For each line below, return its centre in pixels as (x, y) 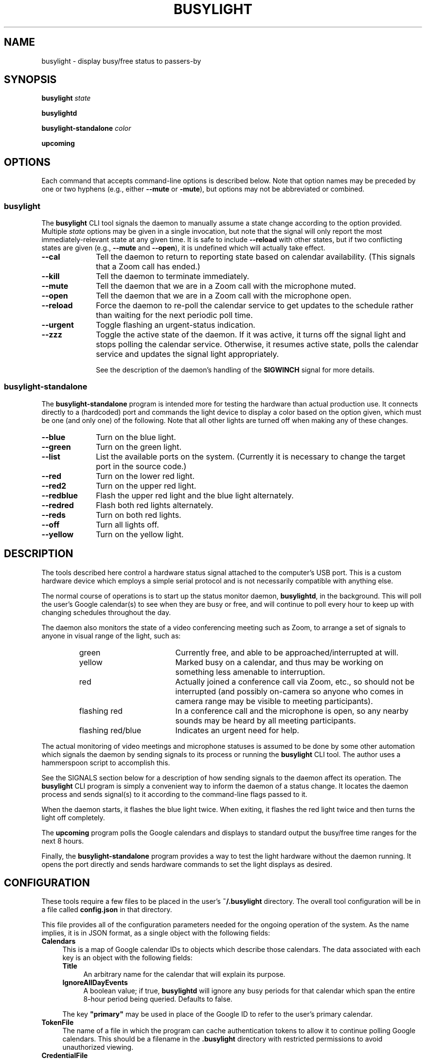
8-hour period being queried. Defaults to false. (158, 999)
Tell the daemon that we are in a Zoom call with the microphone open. (224, 296)
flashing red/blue (110, 730)
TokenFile (58, 1023)
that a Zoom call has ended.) (148, 267)
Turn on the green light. (139, 447)
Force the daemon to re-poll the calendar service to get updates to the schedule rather (255, 306)
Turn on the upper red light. (146, 485)
